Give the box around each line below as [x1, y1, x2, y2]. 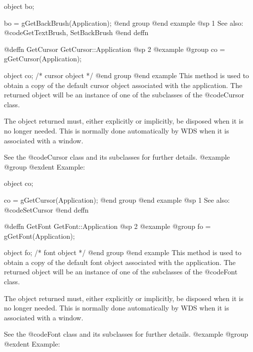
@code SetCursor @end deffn [4, 204, 89, 215]
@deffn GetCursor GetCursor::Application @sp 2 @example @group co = [4, 44, 225, 54]
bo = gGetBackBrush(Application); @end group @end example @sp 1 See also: [4, 17, 244, 28]
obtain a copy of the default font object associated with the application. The [4, 257, 236, 267]
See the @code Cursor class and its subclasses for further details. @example [4, 152, 230, 162]
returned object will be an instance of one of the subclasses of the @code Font [4, 266, 238, 277]
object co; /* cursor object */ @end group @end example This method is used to [4, 70, 249, 80]
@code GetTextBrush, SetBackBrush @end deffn [4, 27, 149, 38]
